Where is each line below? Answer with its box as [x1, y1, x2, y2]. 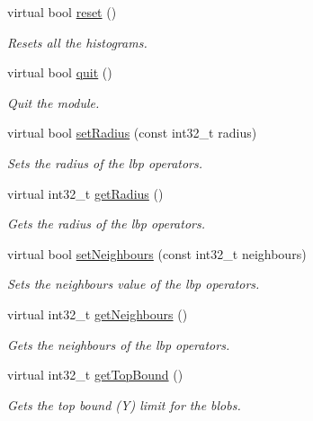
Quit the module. [7, 93, 100, 112]
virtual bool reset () [7, 3, 117, 21]
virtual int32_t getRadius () [7, 184, 164, 202]
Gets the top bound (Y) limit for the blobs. [7, 395, 241, 414]
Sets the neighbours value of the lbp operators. [7, 274, 260, 293]
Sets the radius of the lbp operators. [7, 153, 203, 172]
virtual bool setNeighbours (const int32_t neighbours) [7, 244, 307, 263]
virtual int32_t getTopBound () [7, 365, 183, 384]
